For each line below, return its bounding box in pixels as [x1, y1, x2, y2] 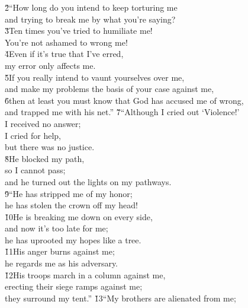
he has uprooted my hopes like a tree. [5, 233, 141, 246]
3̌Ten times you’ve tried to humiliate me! [5, 24, 153, 37]
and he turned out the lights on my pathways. [5, 175, 172, 188]
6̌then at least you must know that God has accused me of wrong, [5, 94, 244, 106]
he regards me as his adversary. [5, 257, 118, 269]
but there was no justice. [5, 141, 95, 153]
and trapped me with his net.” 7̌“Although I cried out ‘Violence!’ [5, 106, 240, 118]
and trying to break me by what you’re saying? [5, 12, 176, 25]
